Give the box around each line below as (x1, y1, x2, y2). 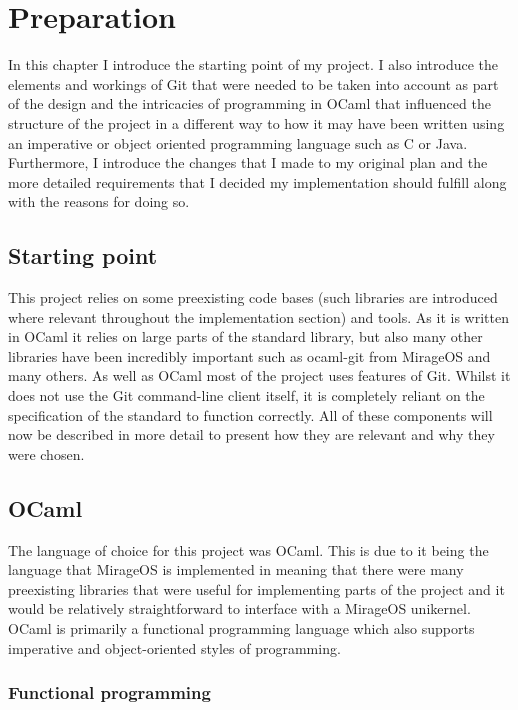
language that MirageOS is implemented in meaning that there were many (8, 559, 464, 580)
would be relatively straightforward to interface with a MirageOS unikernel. (8, 598, 471, 619)
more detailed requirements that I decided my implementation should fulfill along (8, 171, 507, 192)
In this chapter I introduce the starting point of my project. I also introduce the (8, 54, 499, 75)
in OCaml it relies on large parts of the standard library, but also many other (8, 326, 483, 347)
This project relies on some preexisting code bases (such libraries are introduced (8, 287, 498, 308)
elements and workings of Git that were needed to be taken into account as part (8, 73, 499, 94)
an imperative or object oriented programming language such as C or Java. (8, 132, 468, 153)
